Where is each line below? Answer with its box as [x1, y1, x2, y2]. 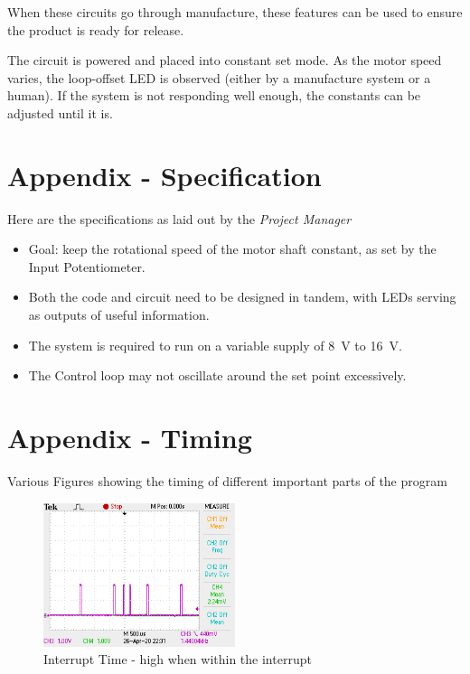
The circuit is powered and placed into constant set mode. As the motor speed [7, 51, 442, 70]
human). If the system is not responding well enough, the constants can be [7, 86, 421, 105]
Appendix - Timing [7, 419, 252, 456]
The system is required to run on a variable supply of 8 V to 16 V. [28, 335, 402, 354]
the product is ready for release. [7, 20, 184, 39]
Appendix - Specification [7, 156, 322, 193]
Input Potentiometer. [28, 257, 146, 276]
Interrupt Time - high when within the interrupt [43, 650, 312, 669]
